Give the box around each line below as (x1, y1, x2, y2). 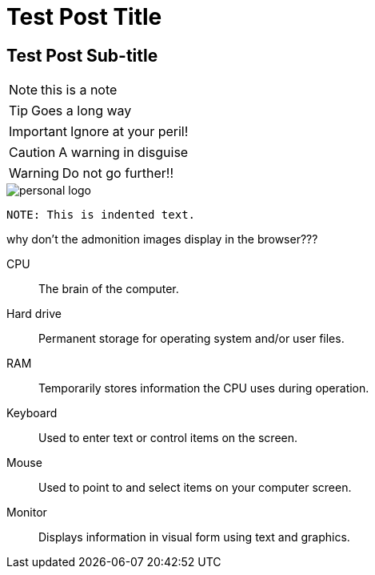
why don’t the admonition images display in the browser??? (6, 232, 318, 247)
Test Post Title (6, 3, 162, 30)
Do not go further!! (62, 165, 174, 182)
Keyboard (6, 406, 58, 420)
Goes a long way (31, 103, 132, 119)
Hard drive (6, 307, 62, 321)
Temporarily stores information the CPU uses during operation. (38, 381, 369, 396)
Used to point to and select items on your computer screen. (38, 481, 352, 495)
